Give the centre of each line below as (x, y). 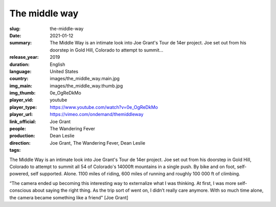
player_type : (23, 107)
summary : (21, 43)
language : (20, 71)
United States (64, 71)
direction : (20, 143)
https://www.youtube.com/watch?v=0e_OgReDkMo (104, 107)
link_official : (23, 121)
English (57, 64)
